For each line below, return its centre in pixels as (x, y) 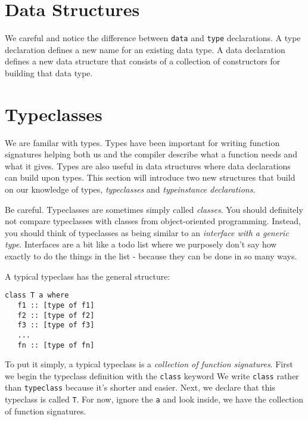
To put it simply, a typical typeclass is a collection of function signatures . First (149, 364)
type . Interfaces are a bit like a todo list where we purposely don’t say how (141, 244)
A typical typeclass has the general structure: (88, 276)
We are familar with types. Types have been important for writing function (142, 142)
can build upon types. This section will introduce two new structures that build (150, 177)
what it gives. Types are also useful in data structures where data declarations (148, 165)
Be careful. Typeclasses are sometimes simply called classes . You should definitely (154, 209)
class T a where (37, 295)
